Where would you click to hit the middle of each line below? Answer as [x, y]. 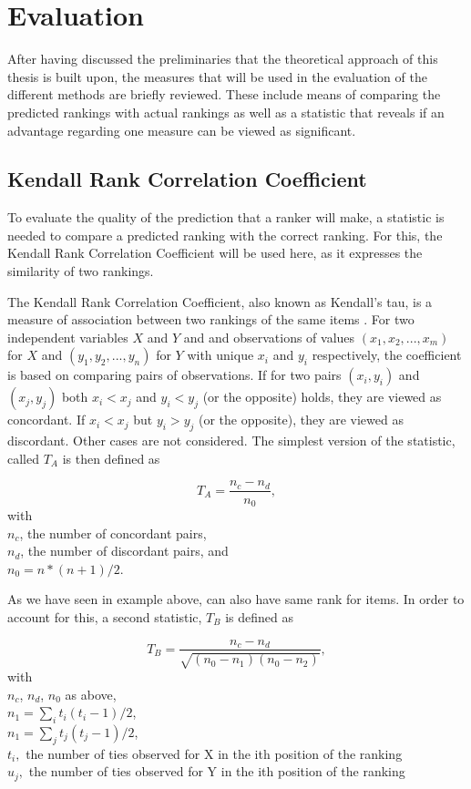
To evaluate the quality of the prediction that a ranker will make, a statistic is [226, 217]
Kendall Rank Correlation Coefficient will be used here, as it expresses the [215, 253]
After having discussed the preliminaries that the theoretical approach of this [223, 59]
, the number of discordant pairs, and [124, 551]
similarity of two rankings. [81, 271]
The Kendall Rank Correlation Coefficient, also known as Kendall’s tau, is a [220, 301]
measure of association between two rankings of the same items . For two [211, 319]
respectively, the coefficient [387, 355]
